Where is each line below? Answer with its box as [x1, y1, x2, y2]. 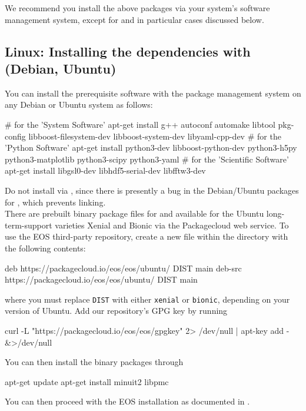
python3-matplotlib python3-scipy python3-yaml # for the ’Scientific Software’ [5, 153, 289, 165]
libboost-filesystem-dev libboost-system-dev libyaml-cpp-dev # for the [28, 130, 281, 142]
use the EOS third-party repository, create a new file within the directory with [5, 230, 288, 243]
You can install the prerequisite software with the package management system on [5, 87, 301, 99]
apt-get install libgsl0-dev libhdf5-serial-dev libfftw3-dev [5, 164, 206, 177]
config [5, 130, 26, 142]
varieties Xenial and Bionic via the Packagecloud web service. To [55, 218, 289, 231]
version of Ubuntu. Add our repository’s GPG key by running [5, 304, 228, 317]
